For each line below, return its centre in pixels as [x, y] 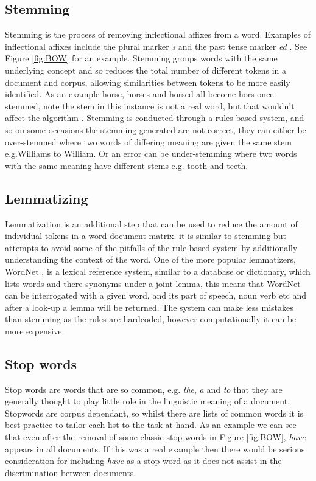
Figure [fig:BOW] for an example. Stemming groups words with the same [141, 58]
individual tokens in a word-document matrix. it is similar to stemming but [146, 236]
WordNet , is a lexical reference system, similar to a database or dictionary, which [158, 271]
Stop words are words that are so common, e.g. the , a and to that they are [144, 389]
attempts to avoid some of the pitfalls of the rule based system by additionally [151, 247]
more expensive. [35, 330]
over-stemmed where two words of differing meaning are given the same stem [148, 141]
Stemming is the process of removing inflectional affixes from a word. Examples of [158, 34]
